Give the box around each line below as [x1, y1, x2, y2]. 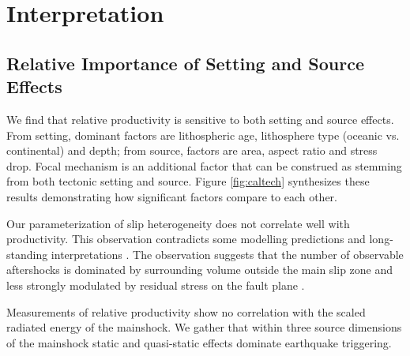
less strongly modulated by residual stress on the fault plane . [6, 276, 305, 293]
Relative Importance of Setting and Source [6, 51, 364, 75]
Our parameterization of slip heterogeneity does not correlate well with [6, 215, 350, 231]
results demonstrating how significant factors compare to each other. [6, 188, 338, 204]
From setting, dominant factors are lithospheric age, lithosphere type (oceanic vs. [6, 126, 400, 143]
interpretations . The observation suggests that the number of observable [51, 245, 404, 262]
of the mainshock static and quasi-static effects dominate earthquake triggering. [6, 334, 392, 350]
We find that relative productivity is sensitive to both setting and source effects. [6, 111, 394, 127]
